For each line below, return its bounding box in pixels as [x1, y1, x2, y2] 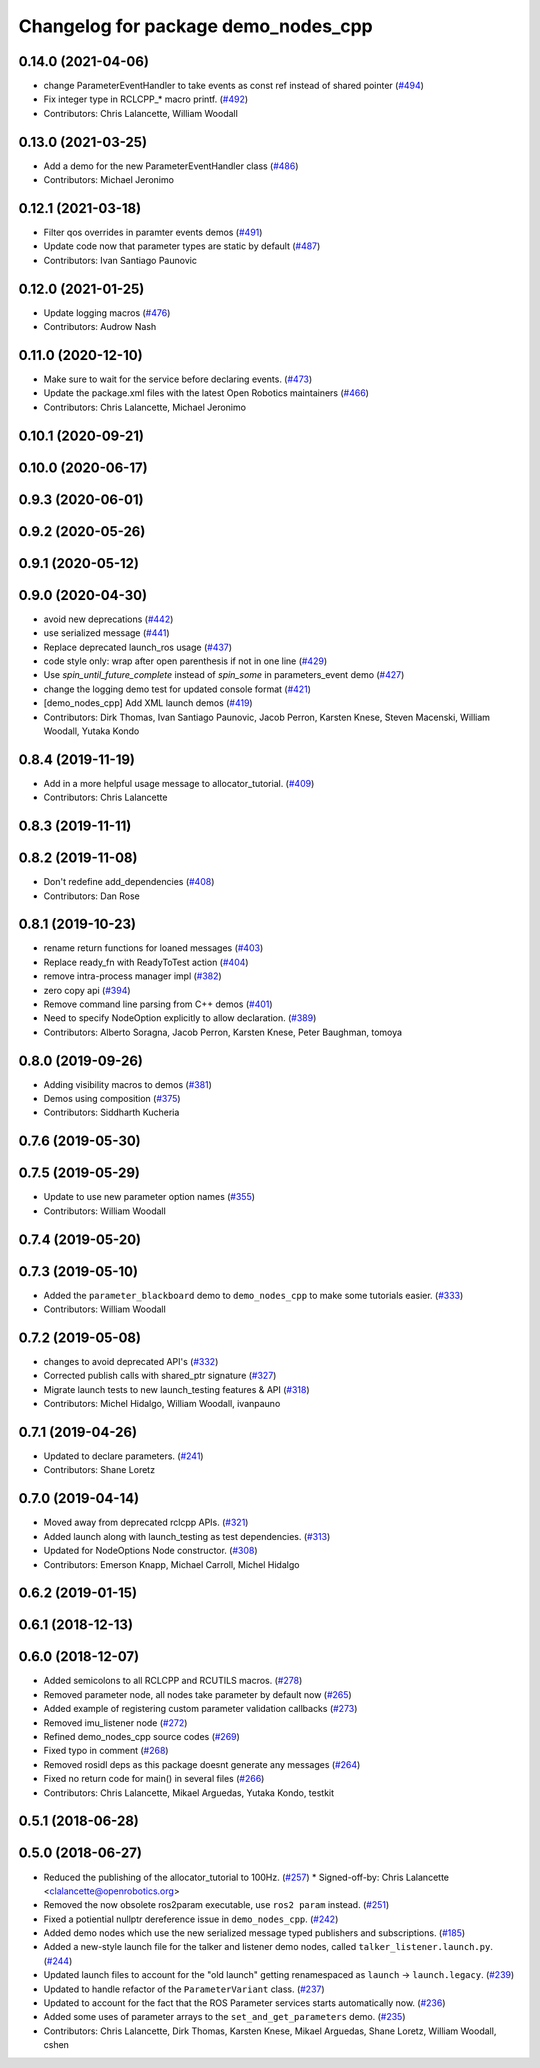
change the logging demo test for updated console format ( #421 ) [43, 683, 312, 695]
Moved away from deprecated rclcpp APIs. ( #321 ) [43, 1516, 249, 1529]
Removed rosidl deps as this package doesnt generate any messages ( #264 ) [43, 1758, 361, 1770]
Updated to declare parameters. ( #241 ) [43, 1450, 204, 1462]
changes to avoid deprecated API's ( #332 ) [43, 1356, 219, 1367]
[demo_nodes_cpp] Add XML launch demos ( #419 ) [43, 697, 254, 709]
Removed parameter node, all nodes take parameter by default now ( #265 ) [43, 1688, 352, 1700]
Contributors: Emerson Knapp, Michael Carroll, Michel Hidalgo [43, 1558, 300, 1570]
